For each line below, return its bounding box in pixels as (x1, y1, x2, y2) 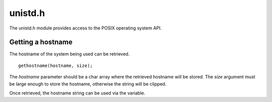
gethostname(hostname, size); (18, 62, 93, 68)
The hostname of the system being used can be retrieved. (9, 51, 130, 57)
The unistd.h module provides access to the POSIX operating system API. (9, 25, 162, 31)
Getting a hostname (9, 38, 73, 46)
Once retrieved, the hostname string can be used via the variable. (9, 90, 146, 96)
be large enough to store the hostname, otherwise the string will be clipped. (9, 80, 167, 87)
